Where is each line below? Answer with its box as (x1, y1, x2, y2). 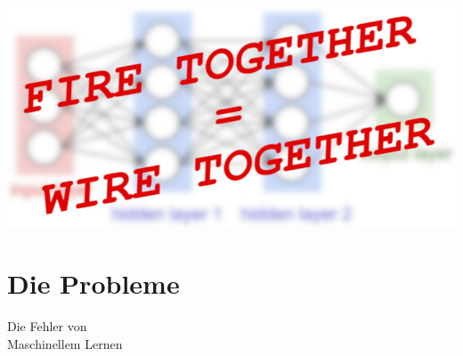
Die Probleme (7, 265, 180, 301)
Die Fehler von (7, 316, 87, 335)
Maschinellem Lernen (7, 334, 123, 352)
